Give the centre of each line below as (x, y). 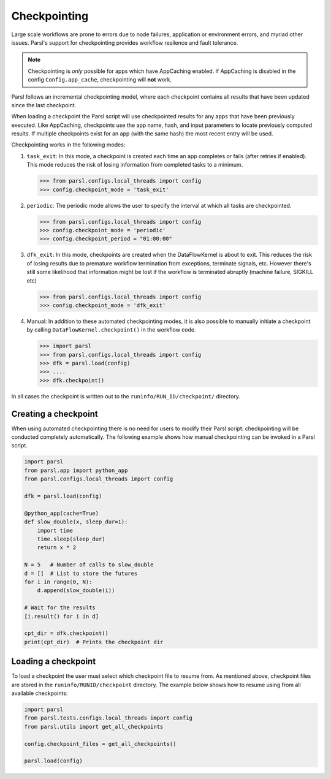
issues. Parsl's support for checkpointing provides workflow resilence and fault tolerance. (125, 42)
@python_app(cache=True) (62, 513)
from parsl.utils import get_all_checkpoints (94, 727)
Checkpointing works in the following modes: (68, 145)
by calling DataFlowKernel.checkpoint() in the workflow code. (111, 330)
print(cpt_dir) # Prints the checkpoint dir (94, 642)
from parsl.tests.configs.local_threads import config (108, 718)
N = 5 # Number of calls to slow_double (89, 565)
